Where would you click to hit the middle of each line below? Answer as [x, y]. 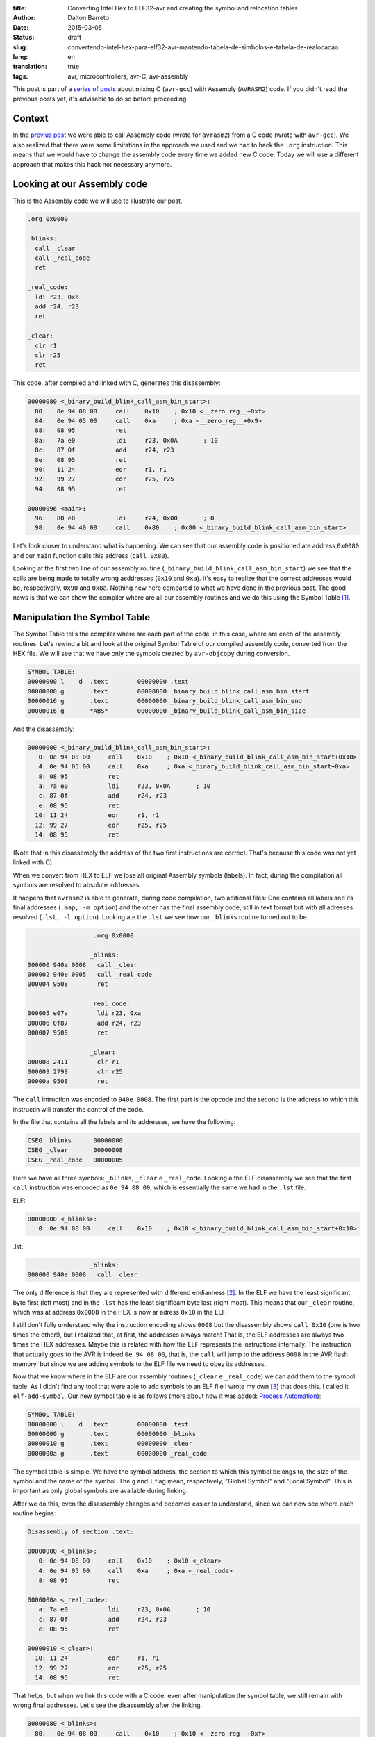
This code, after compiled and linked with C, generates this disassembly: [117, 383]
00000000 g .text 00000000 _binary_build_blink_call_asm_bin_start [168, 691]
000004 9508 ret [68, 984]
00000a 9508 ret [68, 1081]
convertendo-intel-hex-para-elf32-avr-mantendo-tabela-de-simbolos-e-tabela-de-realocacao [203, 47]
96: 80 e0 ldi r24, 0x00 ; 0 [125, 518]
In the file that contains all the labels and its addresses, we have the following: [124, 1121]
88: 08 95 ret [81, 430]
